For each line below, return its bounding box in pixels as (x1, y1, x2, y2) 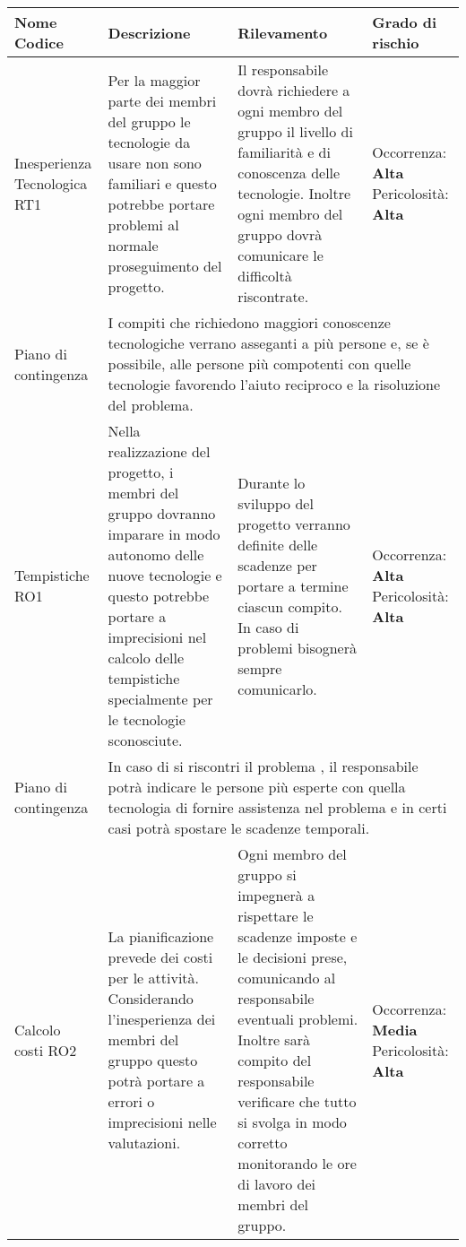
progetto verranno (237, 513, 350, 534)
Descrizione (108, 22, 191, 43)
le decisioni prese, (237, 947, 348, 967)
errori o (108, 1091, 155, 1112)
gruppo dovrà (237, 224, 323, 245)
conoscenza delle (237, 162, 341, 183)
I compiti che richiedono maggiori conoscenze (108, 312, 391, 333)
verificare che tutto (237, 1091, 357, 1112)
